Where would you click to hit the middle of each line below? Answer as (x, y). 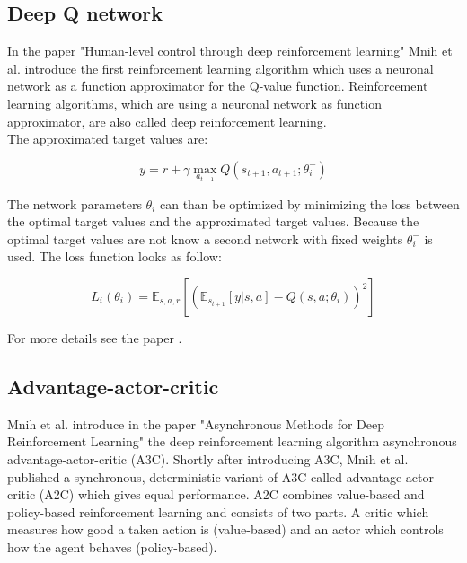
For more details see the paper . (95, 338)
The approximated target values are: (108, 139)
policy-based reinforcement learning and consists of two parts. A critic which (218, 511)
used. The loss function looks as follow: (115, 256)
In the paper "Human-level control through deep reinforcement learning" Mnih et (230, 51)
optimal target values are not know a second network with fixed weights (205, 238)
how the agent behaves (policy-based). (112, 546)
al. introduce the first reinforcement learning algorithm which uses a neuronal (220, 68)
